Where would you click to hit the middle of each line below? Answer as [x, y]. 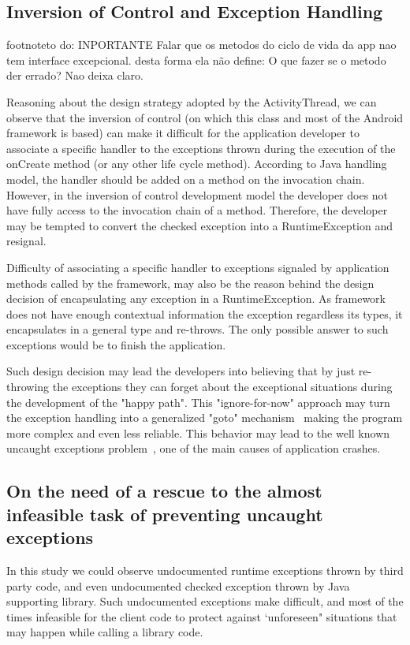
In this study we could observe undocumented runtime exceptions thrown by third [205, 570]
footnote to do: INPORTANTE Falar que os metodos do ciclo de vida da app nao [201, 45]
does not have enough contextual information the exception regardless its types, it [205, 313]
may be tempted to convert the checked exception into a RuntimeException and [199, 225]
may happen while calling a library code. [105, 632]
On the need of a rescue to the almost [164, 491]
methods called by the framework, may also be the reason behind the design [190, 283]
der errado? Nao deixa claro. [75, 75]
